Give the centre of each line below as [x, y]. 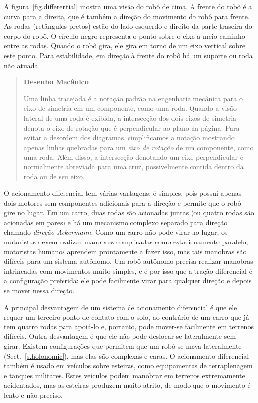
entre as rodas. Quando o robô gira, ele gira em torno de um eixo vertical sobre [125, 45]
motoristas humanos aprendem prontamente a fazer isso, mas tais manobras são [125, 251]
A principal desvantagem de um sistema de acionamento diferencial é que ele [121, 307]
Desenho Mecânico [56, 82]
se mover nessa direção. [39, 290]
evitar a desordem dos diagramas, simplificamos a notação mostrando [129, 137]
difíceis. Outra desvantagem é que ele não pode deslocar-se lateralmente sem [120, 336]
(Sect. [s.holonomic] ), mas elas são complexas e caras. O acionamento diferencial [127, 356]
